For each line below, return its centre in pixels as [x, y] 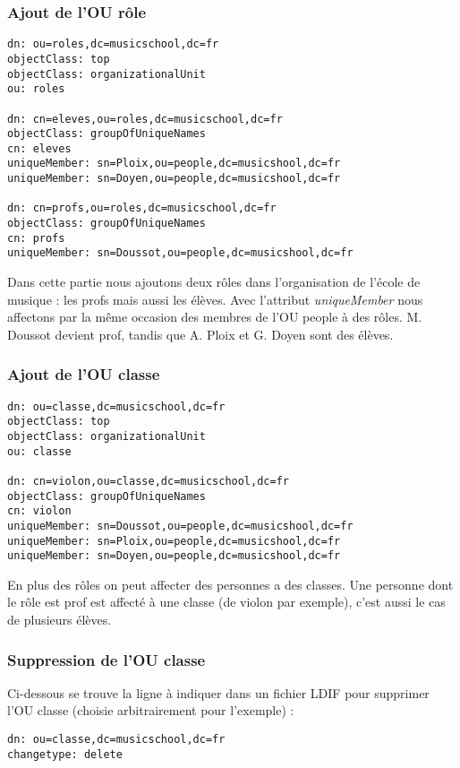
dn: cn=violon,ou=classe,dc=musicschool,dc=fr [148, 481]
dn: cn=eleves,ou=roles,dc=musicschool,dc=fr [145, 119]
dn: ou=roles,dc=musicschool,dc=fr [113, 44]
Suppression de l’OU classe [106, 659]
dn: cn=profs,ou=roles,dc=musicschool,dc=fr [142, 208]
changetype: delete [65, 754]
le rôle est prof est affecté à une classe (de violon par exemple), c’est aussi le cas [226, 602]
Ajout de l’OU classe [84, 374]
